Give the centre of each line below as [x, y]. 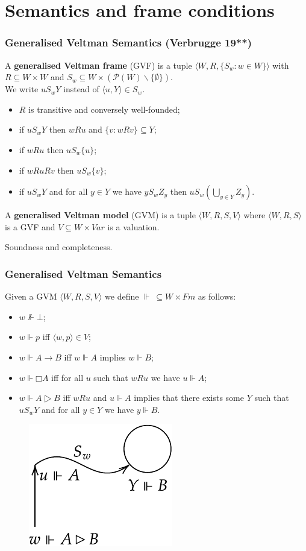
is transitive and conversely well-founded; [104, 109]
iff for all [67, 377]
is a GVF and [30, 226]
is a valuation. [133, 226]
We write [22, 89]
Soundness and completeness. [59, 247]
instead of [81, 89]
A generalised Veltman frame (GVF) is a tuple [98, 65]
